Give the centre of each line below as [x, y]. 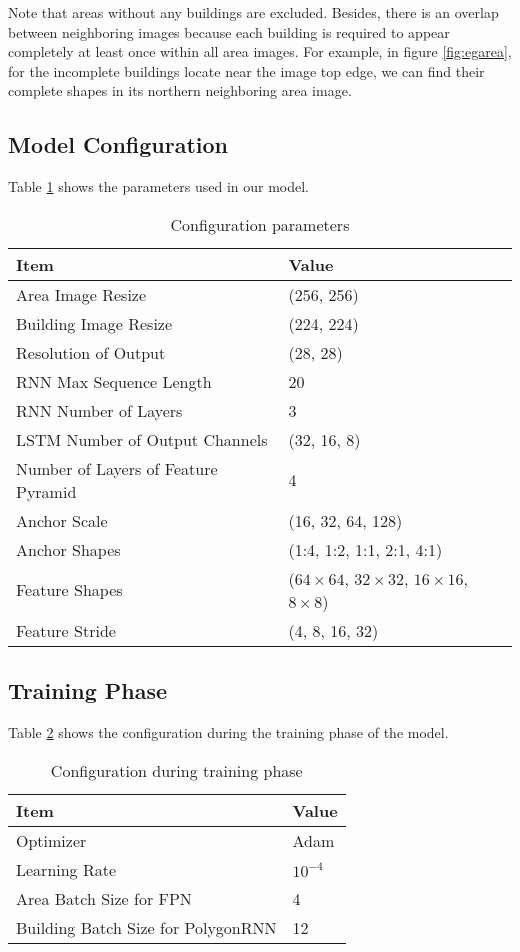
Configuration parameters [260, 224]
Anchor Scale [62, 520]
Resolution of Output [91, 352]
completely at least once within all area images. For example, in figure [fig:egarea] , [260, 51]
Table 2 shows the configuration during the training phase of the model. [228, 731]
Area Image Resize [81, 294]
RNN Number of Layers [99, 410]
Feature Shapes [69, 590]
